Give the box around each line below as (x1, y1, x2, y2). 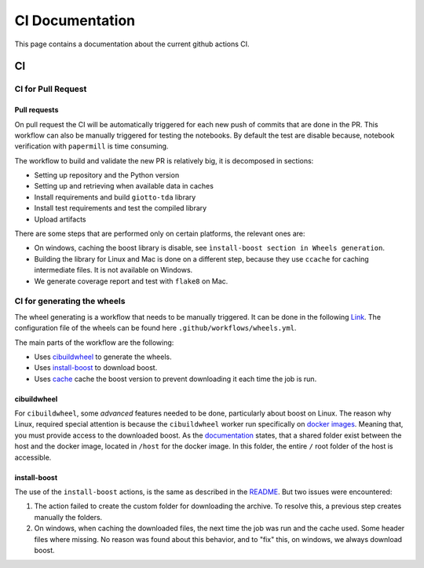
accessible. (14, 453, 52, 462)
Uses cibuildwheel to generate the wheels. (34, 352, 172, 361)
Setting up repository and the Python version (34, 170, 180, 180)
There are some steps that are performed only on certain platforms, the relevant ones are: (14, 229, 305, 239)
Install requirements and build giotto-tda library (34, 192, 196, 202)
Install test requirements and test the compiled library (34, 203, 207, 213)
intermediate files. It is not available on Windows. (34, 266, 193, 275)
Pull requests (14, 105, 59, 115)
